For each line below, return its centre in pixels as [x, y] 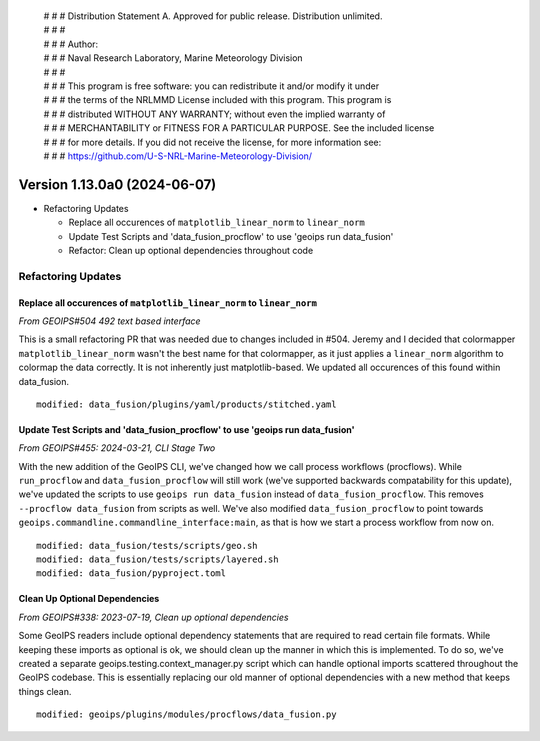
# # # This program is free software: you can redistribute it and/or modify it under [211, 86]
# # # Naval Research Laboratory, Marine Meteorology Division [173, 58]
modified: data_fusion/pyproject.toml [131, 573]
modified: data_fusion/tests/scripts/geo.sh [147, 545]
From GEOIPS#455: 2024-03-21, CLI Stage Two [117, 448]
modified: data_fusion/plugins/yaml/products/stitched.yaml [186, 404]
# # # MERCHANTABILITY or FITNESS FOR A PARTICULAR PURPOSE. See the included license [239, 128]
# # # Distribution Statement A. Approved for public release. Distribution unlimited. [213, 16]
